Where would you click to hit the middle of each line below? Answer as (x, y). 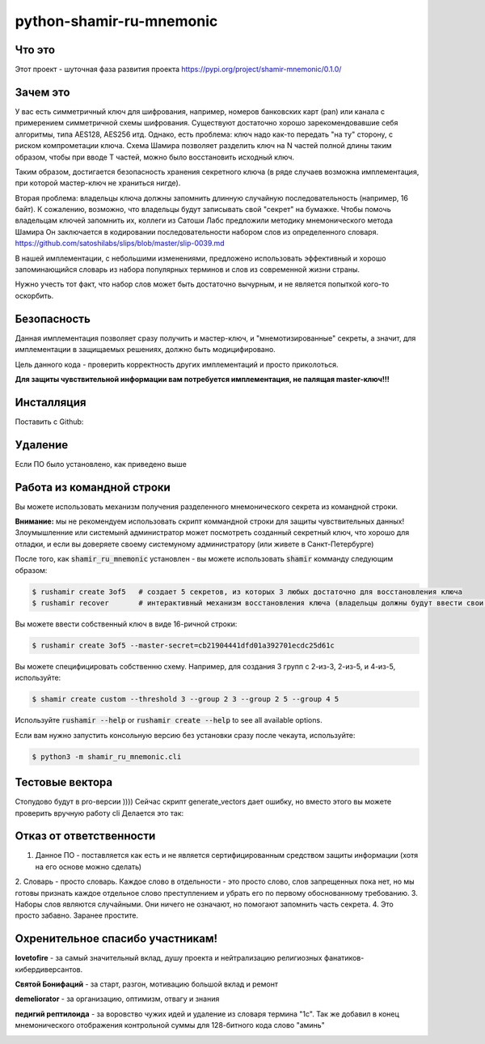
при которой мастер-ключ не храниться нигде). (98, 183)
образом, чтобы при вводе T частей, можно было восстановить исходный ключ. (155, 157)
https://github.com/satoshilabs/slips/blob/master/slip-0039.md (120, 244)
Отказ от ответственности (85, 836)
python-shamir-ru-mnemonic (116, 21)
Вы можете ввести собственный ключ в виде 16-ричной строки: (126, 624)
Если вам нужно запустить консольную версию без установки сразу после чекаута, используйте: (185, 735)
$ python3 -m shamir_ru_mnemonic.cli (107, 756)
